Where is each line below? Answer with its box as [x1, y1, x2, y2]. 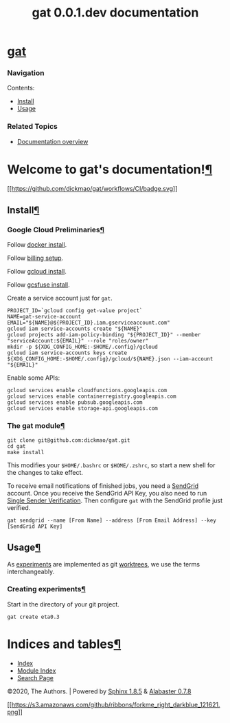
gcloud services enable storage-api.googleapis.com [7, 405, 158, 412]
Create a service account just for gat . [7, 294, 113, 303]
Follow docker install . [7, 241, 67, 249]
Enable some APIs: [7, 374, 60, 382]
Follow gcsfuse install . [7, 281, 70, 289]
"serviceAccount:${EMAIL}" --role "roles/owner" [7, 338, 149, 345]
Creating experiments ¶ [7, 584, 86, 594]
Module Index [16, 666, 56, 675]
